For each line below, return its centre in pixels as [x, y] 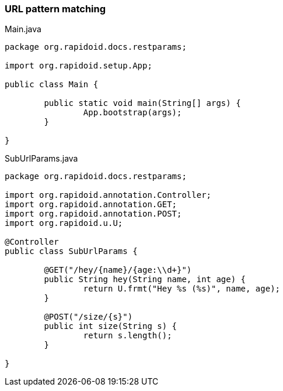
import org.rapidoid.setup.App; [78, 66]
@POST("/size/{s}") [88, 317]
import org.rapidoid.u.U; [64, 223]
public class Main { [52, 85]
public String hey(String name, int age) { [145, 279]
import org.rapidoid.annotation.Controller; [108, 195]
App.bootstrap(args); [132, 113]
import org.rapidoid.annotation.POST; [93, 214]
